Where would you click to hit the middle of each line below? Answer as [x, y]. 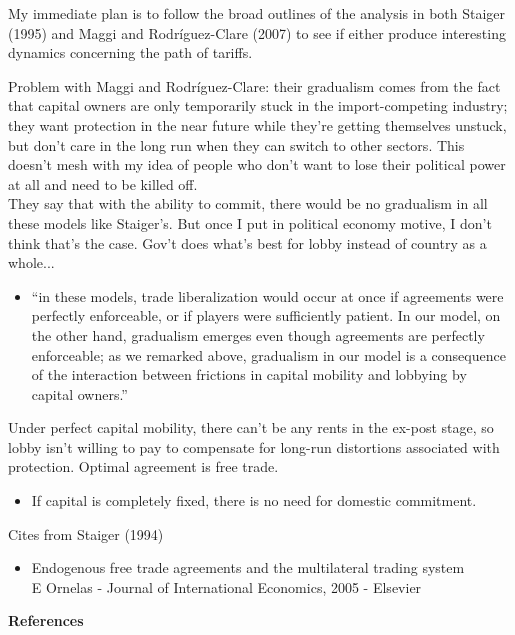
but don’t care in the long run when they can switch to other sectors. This [236, 144]
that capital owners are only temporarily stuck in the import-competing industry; [258, 105]
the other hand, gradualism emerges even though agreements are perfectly [258, 334]
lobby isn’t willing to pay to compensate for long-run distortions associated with [254, 446]
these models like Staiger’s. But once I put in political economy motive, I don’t [250, 222]
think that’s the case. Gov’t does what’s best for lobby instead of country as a [247, 242]
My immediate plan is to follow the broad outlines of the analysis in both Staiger [257, 13]
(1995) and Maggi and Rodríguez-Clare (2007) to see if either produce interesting [257, 32]
